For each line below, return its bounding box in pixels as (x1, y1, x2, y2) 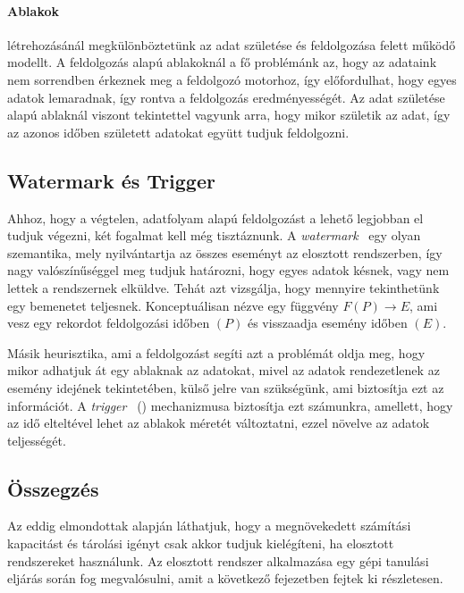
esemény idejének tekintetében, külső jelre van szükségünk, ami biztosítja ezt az (7, 378, 444, 397)
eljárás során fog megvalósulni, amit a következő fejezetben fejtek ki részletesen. (7, 569, 443, 588)
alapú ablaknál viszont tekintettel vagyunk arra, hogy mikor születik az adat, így (7, 105, 451, 124)
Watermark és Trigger (7, 166, 215, 194)
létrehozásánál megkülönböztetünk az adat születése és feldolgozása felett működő (7, 35, 456, 54)
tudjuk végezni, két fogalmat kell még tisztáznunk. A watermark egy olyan (7, 226, 421, 245)
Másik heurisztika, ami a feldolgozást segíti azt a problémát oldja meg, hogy (7, 343, 426, 362)
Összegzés (7, 474, 99, 502)
